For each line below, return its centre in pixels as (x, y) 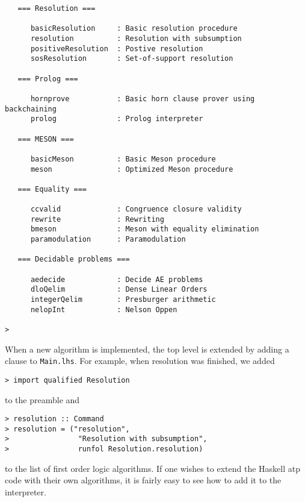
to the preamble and (42, 399)
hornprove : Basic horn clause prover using (143, 99)
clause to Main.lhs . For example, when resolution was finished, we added (140, 361)
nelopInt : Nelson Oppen (104, 309)
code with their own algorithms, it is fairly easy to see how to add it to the (143, 480)
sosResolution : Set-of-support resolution (132, 59)
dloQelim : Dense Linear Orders (119, 290)
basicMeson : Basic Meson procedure (123, 159)
